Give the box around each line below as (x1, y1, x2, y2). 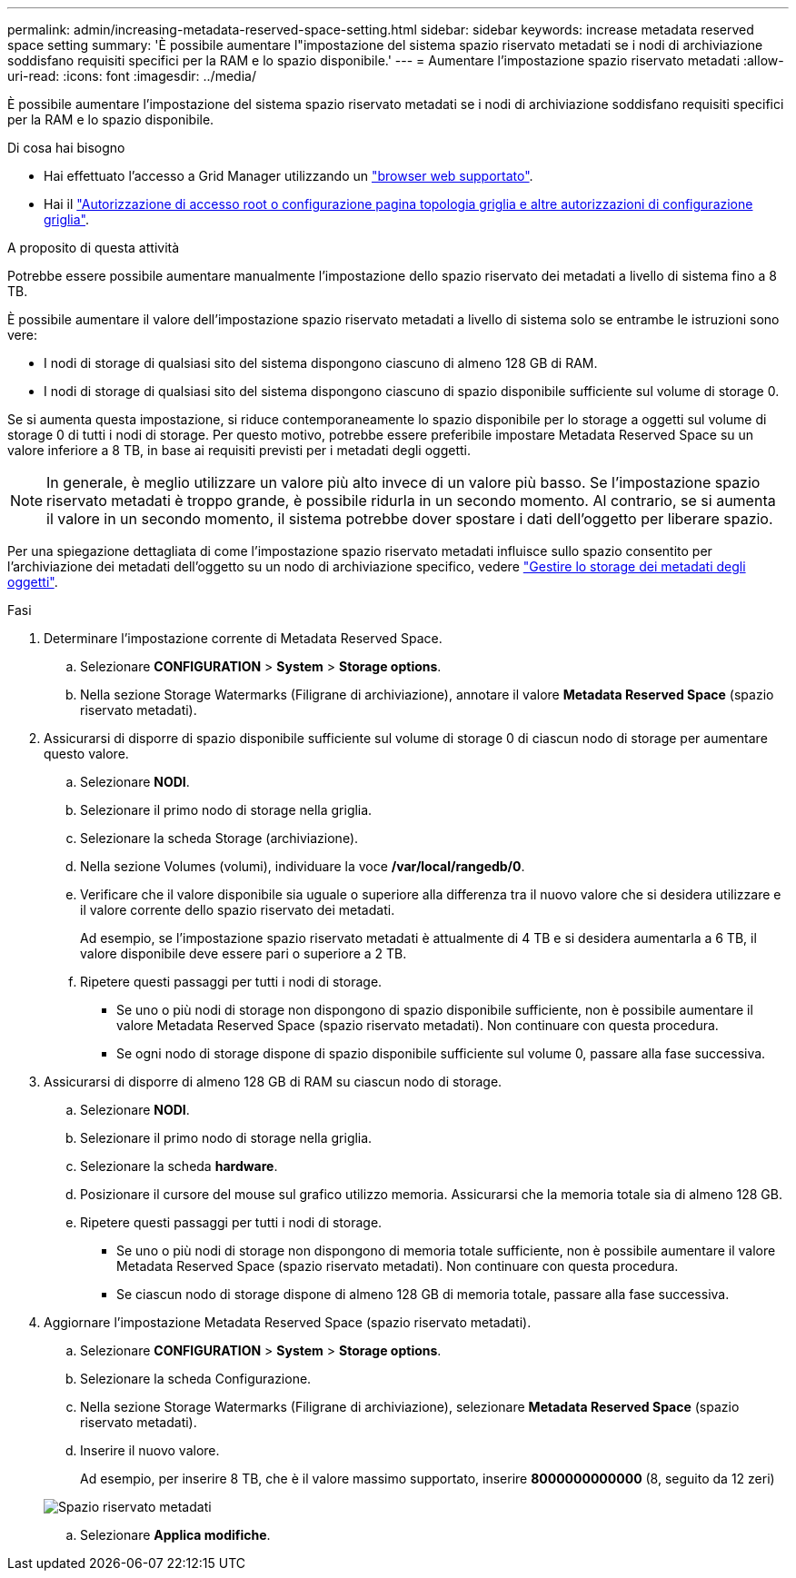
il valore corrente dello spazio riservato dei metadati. (80, 902, 395, 918)
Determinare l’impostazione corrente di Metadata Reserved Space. (44, 630, 443, 646)
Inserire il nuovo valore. (80, 1443, 220, 1458)
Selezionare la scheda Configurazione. (80, 1371, 312, 1386)
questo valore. (44, 746, 129, 761)
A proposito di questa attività (7, 240, 180, 255)
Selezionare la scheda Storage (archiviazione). (80, 830, 359, 846)
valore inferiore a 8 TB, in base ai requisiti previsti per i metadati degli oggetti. (7, 442, 472, 458)
